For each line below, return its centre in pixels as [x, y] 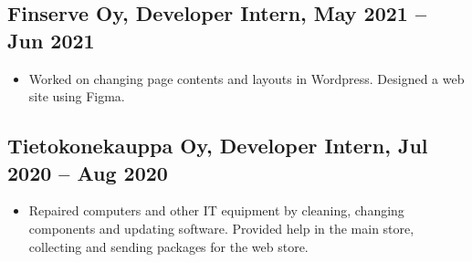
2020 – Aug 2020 [88, 172]
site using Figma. [77, 96]
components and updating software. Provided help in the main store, [221, 228]
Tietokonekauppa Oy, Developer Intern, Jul [218, 146]
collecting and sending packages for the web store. [168, 246]
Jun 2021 [51, 40]
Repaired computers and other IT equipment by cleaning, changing [216, 210]
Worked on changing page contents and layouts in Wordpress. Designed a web [246, 78]
